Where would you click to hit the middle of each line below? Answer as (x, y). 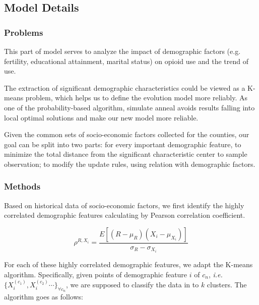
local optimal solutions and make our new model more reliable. (101, 117)
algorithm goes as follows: (44, 297)
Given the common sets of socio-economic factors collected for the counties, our (127, 134)
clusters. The (227, 285)
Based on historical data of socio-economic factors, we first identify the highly (124, 205)
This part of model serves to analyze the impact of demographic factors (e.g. (122, 51)
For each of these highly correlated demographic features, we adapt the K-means (128, 264)
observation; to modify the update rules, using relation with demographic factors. (130, 164)
